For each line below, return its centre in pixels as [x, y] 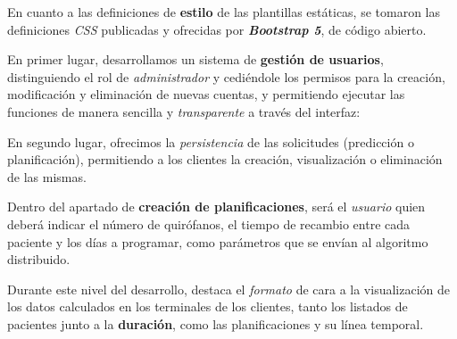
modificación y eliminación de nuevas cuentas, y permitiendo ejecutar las [206, 94]
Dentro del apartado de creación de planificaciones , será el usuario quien [216, 207]
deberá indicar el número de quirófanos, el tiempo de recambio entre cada [209, 223]
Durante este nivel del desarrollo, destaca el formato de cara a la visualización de [229, 289]
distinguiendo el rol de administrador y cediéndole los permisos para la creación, [226, 76]
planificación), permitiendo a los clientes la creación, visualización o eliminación [225, 159]
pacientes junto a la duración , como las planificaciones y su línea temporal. [216, 323]
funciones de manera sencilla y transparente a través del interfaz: [184, 111]
